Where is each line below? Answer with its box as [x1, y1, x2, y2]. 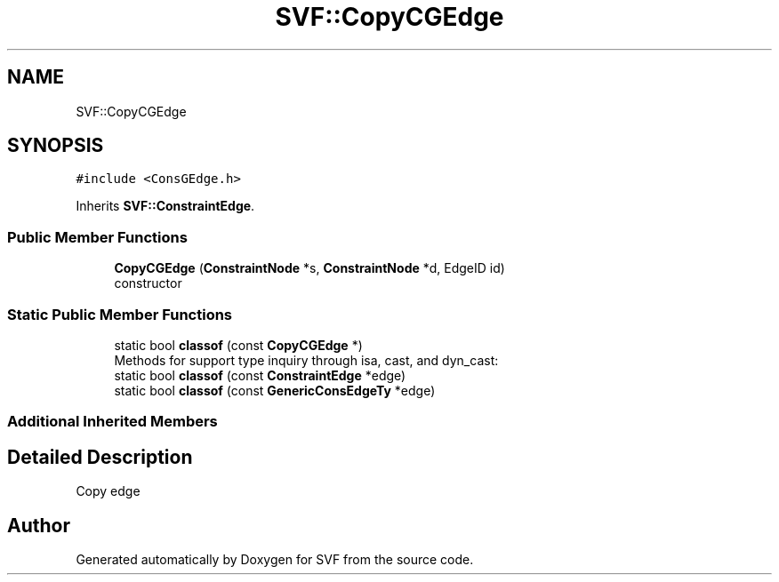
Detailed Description [7, 445, 193, 468]
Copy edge [76, 483, 141, 499]
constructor [114, 275, 182, 291]
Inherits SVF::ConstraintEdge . [76, 198, 255, 214]
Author [7, 514, 70, 537]
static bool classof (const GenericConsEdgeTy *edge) [114, 382, 436, 398]
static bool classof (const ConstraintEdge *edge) [114, 367, 406, 383]
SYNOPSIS [7, 134, 104, 157]
